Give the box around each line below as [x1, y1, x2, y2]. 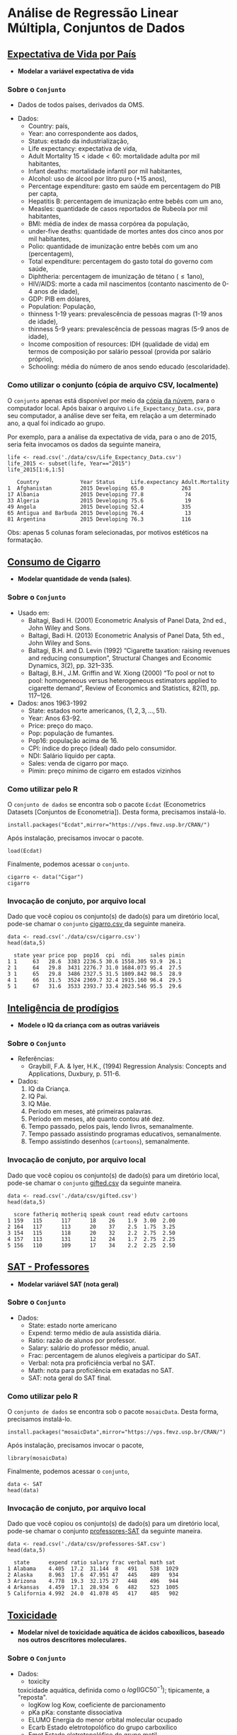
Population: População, [28, 302, 96, 311]
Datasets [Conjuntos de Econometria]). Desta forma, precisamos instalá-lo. [7, 808, 226, 816]
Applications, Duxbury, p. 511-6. [28, 1070, 121, 1078]
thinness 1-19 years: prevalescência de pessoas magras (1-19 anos [28, 310, 223, 318]
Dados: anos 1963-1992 [17, 698, 87, 707]
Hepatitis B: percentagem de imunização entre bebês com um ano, [28, 197, 224, 206]
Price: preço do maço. [28, 721, 93, 730]
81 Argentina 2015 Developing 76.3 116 [7, 515, 192, 523]
